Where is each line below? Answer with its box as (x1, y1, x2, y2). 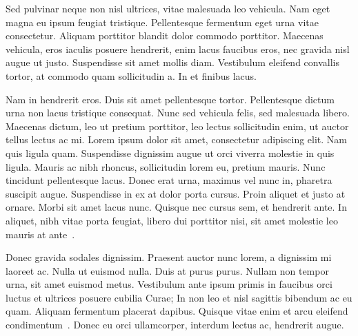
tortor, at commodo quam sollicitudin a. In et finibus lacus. (6, 68, 257, 83)
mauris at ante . (6, 227, 75, 241)
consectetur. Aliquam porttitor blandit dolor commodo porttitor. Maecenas (6, 28, 324, 43)
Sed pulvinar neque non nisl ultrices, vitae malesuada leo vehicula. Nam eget (6, 1, 330, 15)
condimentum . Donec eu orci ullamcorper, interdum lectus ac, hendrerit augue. (6, 317, 344, 332)
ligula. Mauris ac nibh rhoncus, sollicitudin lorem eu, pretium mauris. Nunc (6, 159, 326, 174)
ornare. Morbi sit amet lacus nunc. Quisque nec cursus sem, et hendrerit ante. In (6, 200, 347, 214)
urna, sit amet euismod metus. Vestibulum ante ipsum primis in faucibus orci (6, 277, 332, 291)
